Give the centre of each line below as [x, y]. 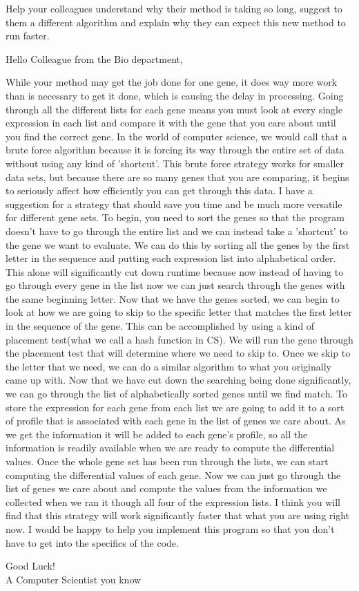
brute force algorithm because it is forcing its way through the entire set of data [175, 150]
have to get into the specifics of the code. [92, 542]
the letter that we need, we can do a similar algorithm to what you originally [168, 366]
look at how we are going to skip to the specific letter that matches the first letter [179, 312]
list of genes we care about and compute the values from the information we [166, 488]
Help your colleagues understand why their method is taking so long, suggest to [174, 8]
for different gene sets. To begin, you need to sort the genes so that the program [175, 217]
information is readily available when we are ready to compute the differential [170, 448]
